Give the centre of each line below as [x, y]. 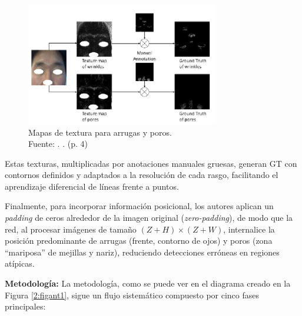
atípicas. [20, 263]
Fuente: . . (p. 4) [58, 144]
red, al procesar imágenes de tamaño [71, 229]
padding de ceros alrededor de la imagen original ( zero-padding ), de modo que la [149, 218]
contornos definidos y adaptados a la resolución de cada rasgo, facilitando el [142, 175]
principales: [25, 306]
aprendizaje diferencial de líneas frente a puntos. [92, 186]
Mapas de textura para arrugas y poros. [100, 132]
